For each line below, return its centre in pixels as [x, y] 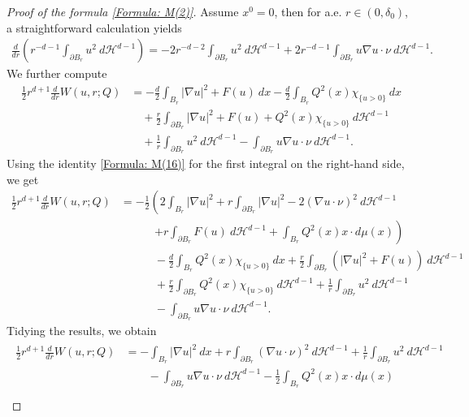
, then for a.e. [308, 11]
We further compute [57, 73]
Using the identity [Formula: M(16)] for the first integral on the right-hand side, [206, 163]
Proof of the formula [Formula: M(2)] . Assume [123, 11]
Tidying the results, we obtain [82, 330]
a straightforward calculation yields [94, 27]
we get [23, 179]
